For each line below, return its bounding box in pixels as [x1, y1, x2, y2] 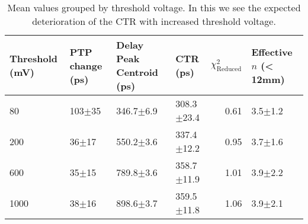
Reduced [216, 66, 242, 73]
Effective [251, 44, 293, 59]
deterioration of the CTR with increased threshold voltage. [32, 14, 276, 28]
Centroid [116, 65, 159, 79]
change [69, 58, 102, 72]
